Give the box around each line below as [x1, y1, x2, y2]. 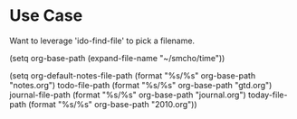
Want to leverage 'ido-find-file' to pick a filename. [9, 35, 196, 46]
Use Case [9, 5, 83, 26]
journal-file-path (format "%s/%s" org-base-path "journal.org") [9, 89, 246, 100]
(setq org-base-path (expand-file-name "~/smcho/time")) [9, 52, 225, 63]
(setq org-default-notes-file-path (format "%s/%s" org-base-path [9, 69, 256, 81]
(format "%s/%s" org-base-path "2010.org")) [28, 98, 197, 109]
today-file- [247, 89, 288, 100]
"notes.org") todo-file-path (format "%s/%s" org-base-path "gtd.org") [9, 79, 273, 90]
